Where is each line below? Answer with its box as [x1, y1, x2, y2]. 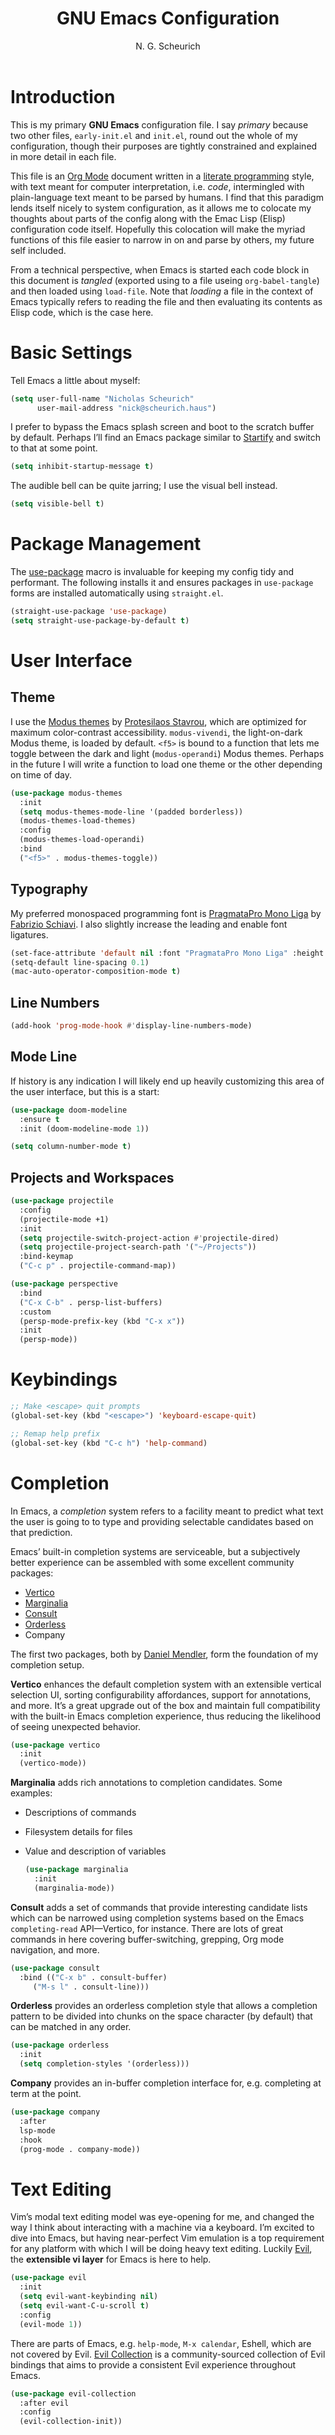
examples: [10, 1787, 53, 1799]
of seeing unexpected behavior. [10, 1720, 142, 1732]
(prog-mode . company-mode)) [19, 2144, 141, 2154]
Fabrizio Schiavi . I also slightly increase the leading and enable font [10, 918, 288, 930]
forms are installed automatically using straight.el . [10, 587, 224, 599]
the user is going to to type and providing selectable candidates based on [10, 1515, 314, 1527]
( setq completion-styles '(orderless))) [19, 2059, 190, 2069]
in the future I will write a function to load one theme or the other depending [10, 758, 323, 770]
